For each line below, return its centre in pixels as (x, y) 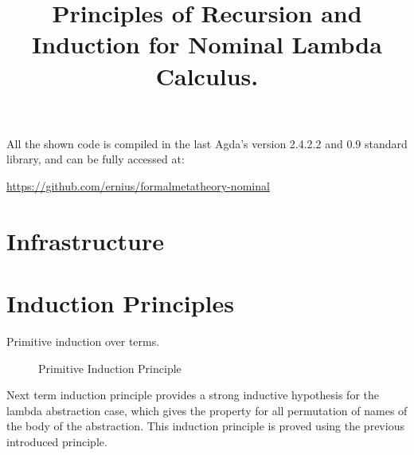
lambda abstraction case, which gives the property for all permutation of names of (207, 410)
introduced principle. (57, 441)
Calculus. (207, 75)
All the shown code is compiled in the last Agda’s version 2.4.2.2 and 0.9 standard (207, 143)
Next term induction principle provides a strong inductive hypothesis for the (193, 395)
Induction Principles (120, 303)
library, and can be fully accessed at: (96, 159)
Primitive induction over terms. (83, 341)
